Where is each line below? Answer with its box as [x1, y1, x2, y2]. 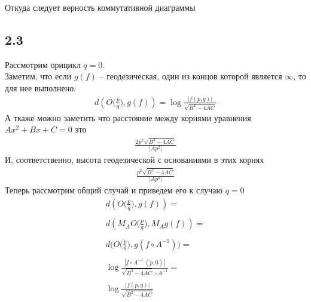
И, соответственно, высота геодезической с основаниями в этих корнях [5, 153, 264, 166]
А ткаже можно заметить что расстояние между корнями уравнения [5, 111, 251, 124]
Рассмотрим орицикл [5, 58, 81, 70]
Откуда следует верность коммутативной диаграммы [5, 1, 196, 13]
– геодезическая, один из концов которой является [99, 70, 282, 82]
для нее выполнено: [5, 81, 77, 94]
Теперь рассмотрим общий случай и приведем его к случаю [5, 184, 222, 196]
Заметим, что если [5, 70, 72, 82]
